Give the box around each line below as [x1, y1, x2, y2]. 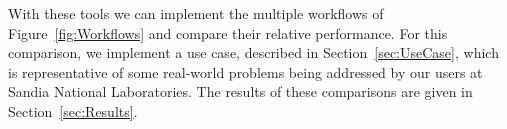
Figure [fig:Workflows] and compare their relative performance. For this [8, 22, 448, 43]
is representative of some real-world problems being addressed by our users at [8, 61, 483, 82]
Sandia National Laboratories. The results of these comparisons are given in [8, 81, 473, 102]
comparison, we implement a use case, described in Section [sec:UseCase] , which [8, 42, 499, 63]
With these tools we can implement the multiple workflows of [8, 3, 384, 23]
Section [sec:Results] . [8, 100, 138, 121]
